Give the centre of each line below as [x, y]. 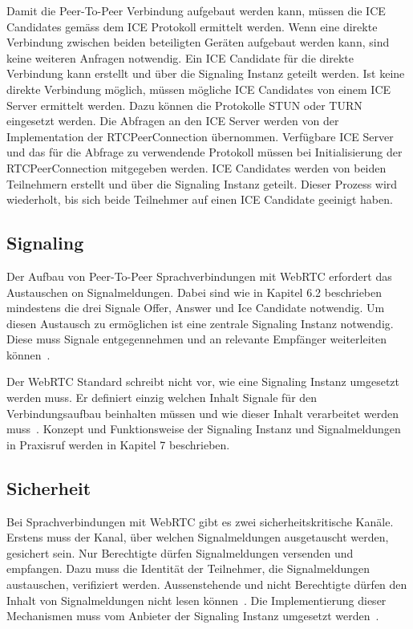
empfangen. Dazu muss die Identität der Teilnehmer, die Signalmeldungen [188, 568]
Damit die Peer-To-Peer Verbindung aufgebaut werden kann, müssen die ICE [196, 10]
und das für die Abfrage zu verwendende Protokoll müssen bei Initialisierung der [204, 152]
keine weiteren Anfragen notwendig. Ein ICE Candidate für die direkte [180, 57]
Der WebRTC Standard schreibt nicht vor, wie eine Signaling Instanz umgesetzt [203, 381]
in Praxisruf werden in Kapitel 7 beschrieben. [118, 444]
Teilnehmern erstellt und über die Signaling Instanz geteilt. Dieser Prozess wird [202, 183]
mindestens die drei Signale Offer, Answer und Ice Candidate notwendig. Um [196, 308]
